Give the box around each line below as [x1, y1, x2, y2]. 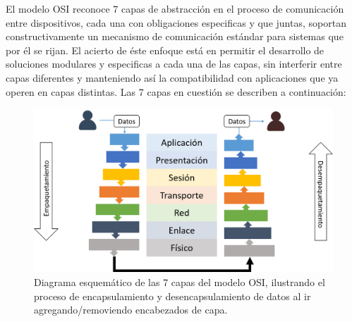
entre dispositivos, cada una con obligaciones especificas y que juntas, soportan [6, 15, 346, 30]
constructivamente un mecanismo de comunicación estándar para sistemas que [6, 29, 344, 44]
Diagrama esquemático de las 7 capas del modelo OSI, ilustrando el [34, 275, 325, 290]
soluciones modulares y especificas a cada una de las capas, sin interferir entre [6, 56, 342, 71]
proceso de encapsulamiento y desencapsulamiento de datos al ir [34, 288, 311, 303]
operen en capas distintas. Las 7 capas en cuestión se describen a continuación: [6, 84, 346, 99]
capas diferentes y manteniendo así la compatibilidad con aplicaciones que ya [6, 70, 339, 85]
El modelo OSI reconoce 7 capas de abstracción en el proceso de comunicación [6, 1, 344, 16]
